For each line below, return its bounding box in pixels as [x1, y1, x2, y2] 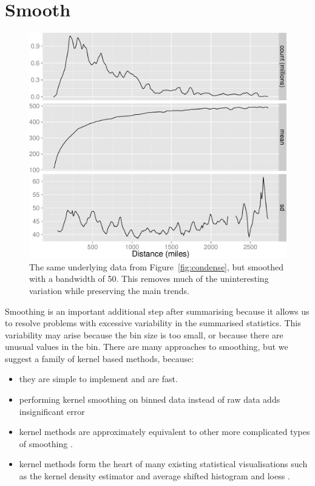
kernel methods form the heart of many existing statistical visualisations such [19, 457, 308, 470]
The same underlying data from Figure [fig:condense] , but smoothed [29, 260, 284, 273]
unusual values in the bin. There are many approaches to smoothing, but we [5, 340, 288, 353]
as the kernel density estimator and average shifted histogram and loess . [19, 470, 290, 482]
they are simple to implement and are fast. [19, 372, 178, 385]
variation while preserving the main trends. [29, 284, 189, 296]
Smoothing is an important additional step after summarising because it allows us [5, 304, 310, 317]
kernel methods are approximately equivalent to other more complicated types [19, 425, 310, 438]
